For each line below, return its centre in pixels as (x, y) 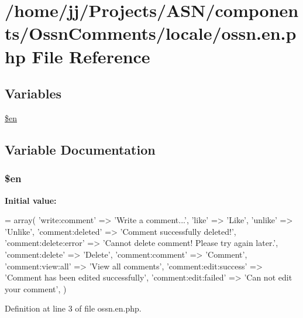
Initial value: (31, 200)
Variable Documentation (80, 149)
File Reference (91, 56)
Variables (33, 93)
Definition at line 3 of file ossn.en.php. (73, 308)
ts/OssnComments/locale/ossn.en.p (151, 33)
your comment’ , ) (36, 288)
